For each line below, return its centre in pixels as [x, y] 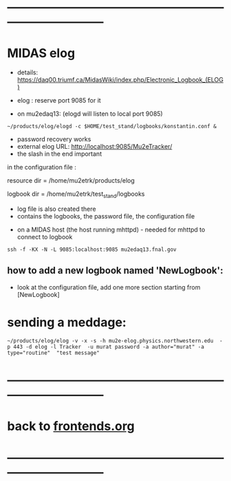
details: [27, 72]
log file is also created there [56, 209]
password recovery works [54, 139]
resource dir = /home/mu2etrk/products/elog [71, 181]
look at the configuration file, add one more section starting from [109, 287]
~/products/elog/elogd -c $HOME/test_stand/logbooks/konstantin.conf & [112, 127]
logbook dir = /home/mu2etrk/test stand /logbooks [76, 194]
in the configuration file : [42, 167]
